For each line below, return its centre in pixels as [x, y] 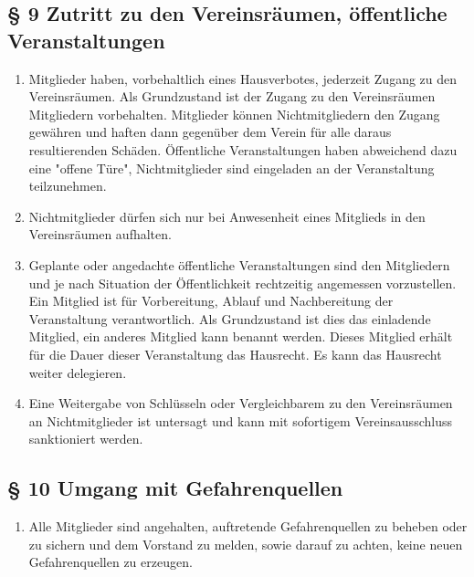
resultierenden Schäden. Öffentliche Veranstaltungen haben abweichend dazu [243, 149]
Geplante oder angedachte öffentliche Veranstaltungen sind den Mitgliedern [239, 264]
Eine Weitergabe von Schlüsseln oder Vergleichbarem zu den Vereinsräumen [241, 403]
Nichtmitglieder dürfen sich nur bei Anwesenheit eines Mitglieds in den [227, 216]
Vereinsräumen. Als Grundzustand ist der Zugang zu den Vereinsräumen [232, 96]
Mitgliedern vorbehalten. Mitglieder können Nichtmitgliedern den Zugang [234, 114]
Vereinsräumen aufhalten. [100, 234]
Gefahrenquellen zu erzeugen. [111, 562]
